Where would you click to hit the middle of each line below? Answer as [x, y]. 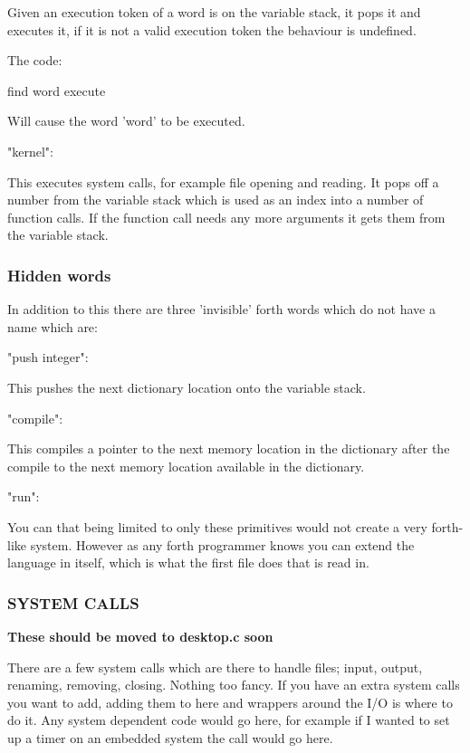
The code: [35, 60]
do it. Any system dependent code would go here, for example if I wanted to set [229, 720]
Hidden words [59, 275]
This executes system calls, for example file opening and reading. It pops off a [223, 181]
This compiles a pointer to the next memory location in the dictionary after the [229, 448]
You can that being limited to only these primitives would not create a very [217, 526]
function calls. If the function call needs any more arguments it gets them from [226, 217]
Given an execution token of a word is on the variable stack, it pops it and [214, 12]
